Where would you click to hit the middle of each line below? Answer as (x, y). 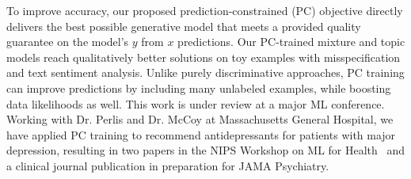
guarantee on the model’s (68, 42)
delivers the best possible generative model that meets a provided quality (184, 26)
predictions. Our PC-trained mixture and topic (291, 42)
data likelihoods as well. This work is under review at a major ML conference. (196, 103)
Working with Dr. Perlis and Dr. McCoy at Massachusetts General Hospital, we (200, 119)
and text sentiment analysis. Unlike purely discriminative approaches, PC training (205, 72)
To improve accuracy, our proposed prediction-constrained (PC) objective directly (205, 10)
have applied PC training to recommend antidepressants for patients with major (201, 134)
